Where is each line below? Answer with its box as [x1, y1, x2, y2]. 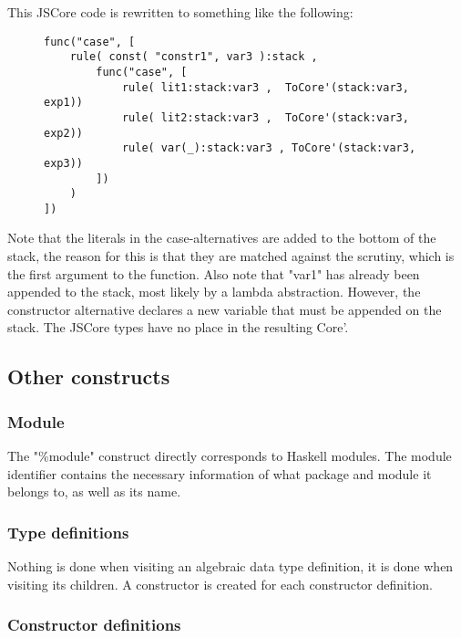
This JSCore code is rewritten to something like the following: [7, 3, 353, 21]
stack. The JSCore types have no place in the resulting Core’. [7, 318, 349, 337]
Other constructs [7, 362, 170, 391]
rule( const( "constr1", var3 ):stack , [69, 50, 318, 64]
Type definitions [7, 520, 129, 543]
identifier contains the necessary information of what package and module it [7, 464, 432, 483]
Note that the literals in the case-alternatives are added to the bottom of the [7, 228, 436, 247]
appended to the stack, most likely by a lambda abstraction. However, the [7, 282, 421, 301]
